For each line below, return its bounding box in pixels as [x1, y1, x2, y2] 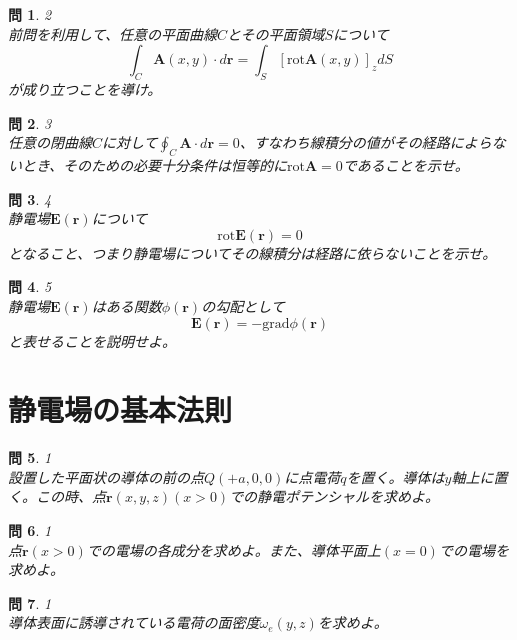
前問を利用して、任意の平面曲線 [8, 23, 217, 44]
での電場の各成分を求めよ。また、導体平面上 [86, 539, 381, 560]
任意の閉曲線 [8, 132, 92, 153]
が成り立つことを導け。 [8, 78, 162, 99]
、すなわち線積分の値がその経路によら [239, 132, 492, 153]
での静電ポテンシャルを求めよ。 [229, 486, 440, 507]
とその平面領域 [226, 23, 325, 44]
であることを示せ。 [342, 154, 469, 175]
